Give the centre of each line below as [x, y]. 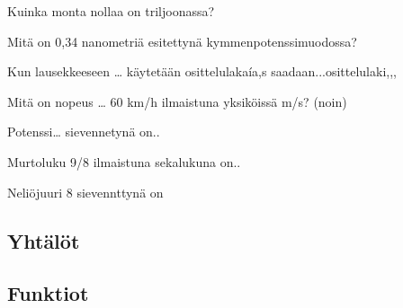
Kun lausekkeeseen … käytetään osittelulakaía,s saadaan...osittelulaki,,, [202, 71]
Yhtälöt [44, 240]
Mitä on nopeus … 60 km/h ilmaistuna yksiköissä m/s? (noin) [177, 101]
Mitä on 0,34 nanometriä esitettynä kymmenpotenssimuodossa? [182, 41]
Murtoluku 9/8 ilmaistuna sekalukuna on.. [124, 161]
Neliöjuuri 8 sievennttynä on [85, 192]
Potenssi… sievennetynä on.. [84, 132]
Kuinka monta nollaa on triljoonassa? [111, 11]
